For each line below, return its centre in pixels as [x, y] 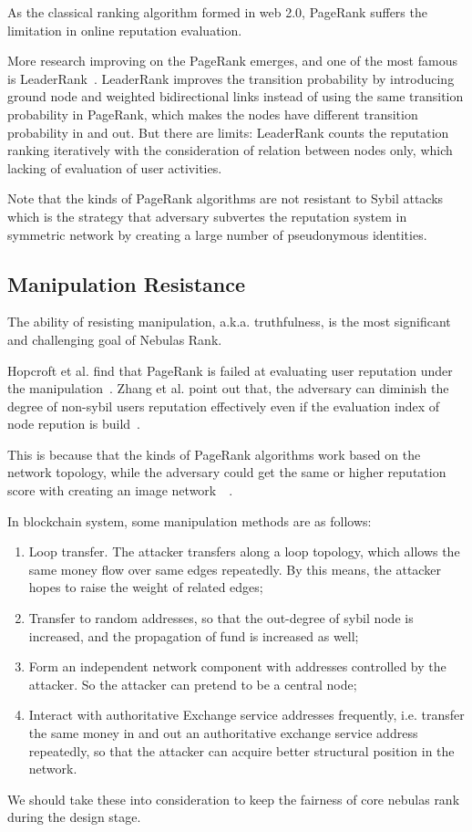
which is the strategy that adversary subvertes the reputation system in [207, 216]
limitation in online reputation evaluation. [125, 30]
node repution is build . [74, 424]
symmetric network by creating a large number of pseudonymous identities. [217, 234]
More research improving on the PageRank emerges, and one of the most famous [232, 61]
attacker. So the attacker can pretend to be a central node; [193, 684]
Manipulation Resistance [126, 283]
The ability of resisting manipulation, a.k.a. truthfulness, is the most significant [229, 322]
